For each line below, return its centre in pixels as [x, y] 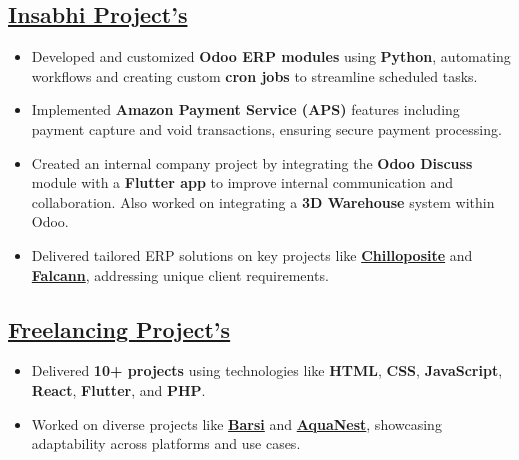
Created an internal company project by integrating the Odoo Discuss [252, 162]
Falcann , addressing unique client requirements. [180, 274]
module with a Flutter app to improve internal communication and [242, 182]
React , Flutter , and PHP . [118, 389]
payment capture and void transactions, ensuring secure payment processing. [266, 128]
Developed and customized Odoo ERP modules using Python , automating [271, 56]
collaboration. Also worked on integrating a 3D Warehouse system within [263, 201]
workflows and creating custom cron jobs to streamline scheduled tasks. [254, 75]
